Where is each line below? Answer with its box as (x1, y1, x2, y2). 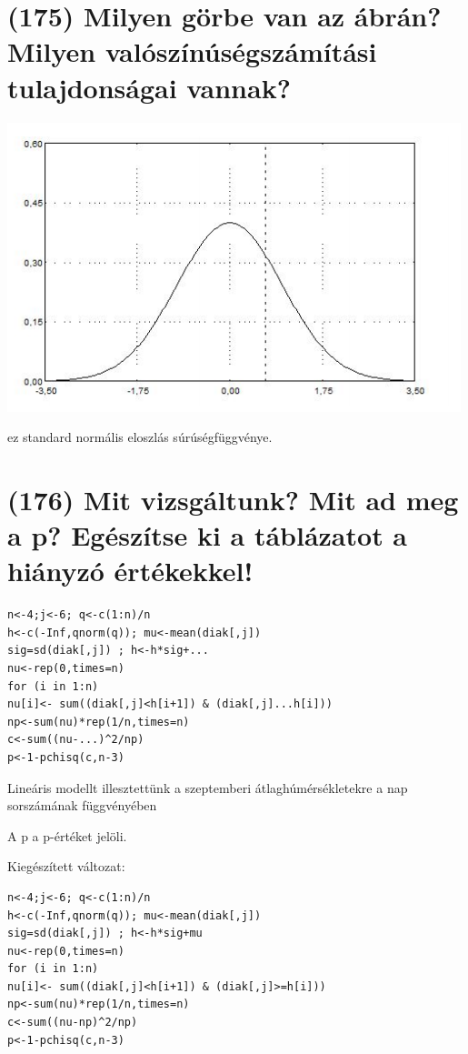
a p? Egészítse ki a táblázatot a (7, 517, 408, 554)
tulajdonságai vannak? (7, 68, 291, 105)
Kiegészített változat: (7, 857, 125, 876)
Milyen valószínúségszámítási (7, 33, 377, 70)
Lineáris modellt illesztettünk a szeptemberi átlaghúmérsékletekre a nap (7, 778, 408, 797)
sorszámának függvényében (7, 796, 157, 815)
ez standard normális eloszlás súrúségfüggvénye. (7, 427, 273, 447)
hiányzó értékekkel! (7, 552, 254, 589)
